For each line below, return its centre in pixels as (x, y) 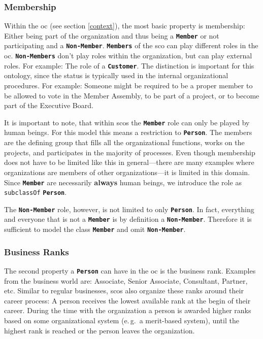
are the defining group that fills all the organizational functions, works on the (124, 142)
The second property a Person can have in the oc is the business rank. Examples (130, 270)
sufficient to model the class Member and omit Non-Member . (95, 229)
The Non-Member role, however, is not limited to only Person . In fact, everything (129, 209)
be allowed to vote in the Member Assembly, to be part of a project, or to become (132, 95)
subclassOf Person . (36, 192)
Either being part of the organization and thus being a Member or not (112, 35)
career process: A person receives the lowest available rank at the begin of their (127, 300)
